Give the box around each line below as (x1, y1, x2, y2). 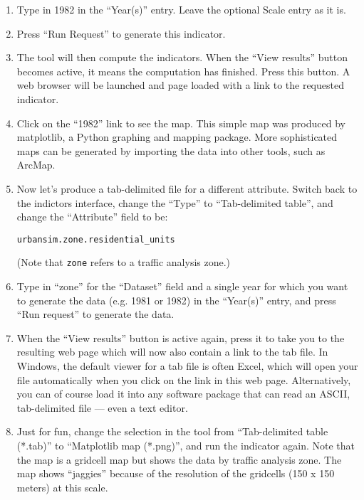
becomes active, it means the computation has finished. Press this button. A (16, 63, 350, 78)
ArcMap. (16, 157, 56, 172)
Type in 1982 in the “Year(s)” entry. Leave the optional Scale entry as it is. (16, 2, 346, 16)
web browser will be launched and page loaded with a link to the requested (16, 78, 344, 92)
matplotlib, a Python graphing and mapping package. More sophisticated (16, 129, 338, 144)
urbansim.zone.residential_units (16, 234, 175, 245)
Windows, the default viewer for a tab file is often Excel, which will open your (16, 358, 358, 373)
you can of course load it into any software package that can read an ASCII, (16, 386, 350, 401)
